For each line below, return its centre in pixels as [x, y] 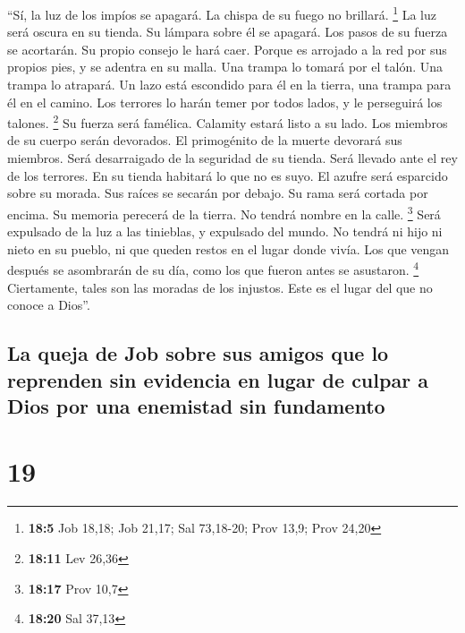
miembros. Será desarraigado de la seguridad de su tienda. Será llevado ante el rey [232, 158]
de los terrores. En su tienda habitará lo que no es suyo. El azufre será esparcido [228, 175]
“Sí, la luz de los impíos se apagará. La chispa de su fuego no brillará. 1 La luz [222, 13]
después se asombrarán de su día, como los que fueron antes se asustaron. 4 [213, 268]
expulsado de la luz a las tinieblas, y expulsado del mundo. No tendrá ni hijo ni [225, 231]
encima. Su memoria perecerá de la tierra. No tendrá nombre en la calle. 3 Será [224, 212]
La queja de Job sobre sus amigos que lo [198, 353]
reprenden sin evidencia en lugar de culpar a [218, 379]
